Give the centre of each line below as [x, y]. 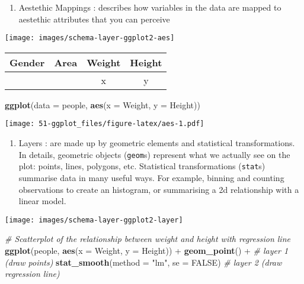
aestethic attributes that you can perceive [94, 19]
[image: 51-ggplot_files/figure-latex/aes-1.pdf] [105, 124]
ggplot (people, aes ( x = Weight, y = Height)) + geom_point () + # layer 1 [147, 251]
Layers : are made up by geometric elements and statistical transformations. [157, 143]
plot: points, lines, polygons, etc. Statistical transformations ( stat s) [142, 166]
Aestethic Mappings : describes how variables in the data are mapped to [150, 7]
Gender [27, 62]
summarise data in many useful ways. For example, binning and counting [151, 177]
